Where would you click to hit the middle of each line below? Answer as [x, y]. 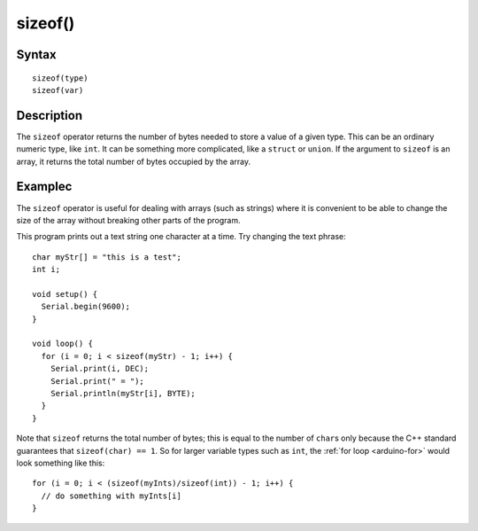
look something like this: [61, 463]
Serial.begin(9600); [86, 307]
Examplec [44, 187]
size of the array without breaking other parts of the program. [128, 220]
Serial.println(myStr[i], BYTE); [123, 394]
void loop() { [62, 344]
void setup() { [65, 294]
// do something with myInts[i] [111, 496]
